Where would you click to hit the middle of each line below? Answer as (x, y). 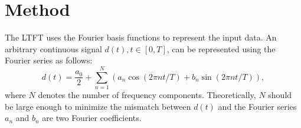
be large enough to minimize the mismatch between (98, 106)
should (280, 95)
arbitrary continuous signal (53, 48)
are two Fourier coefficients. (92, 118)
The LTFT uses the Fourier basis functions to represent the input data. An (141, 37)
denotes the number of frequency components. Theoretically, (147, 95)
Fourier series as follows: (49, 60)
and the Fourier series (257, 106)
